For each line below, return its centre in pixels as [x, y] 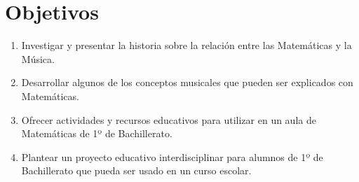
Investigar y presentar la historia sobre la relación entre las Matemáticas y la [187, 45]
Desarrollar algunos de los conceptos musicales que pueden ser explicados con [187, 82]
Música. [38, 58]
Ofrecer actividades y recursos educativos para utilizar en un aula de [169, 119]
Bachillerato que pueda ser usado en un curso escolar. [136, 170]
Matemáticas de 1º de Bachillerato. [97, 133]
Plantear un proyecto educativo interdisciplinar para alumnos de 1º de [172, 156]
